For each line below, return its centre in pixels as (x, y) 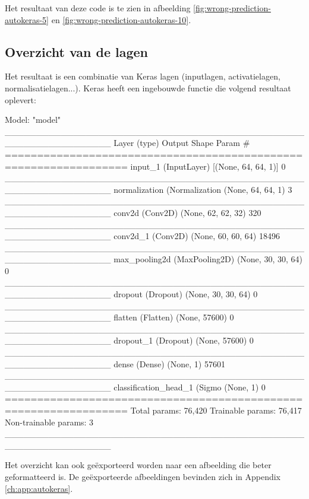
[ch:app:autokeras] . (39, 488)
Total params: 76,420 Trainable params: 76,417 (216, 410)
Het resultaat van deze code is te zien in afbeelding (98, 8)
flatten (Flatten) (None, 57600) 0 (174, 317)
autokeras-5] (27, 19)
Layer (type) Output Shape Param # (182, 143)
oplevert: (21, 99)
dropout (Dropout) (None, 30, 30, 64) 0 (186, 294)
